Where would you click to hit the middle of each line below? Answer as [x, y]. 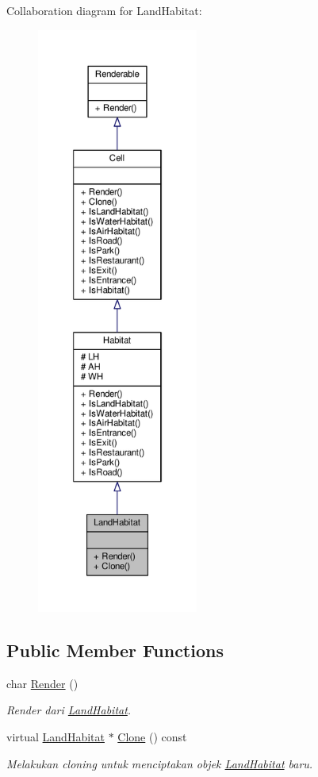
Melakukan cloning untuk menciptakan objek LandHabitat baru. [160, 763]
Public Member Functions [115, 650]
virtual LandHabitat [56, 736]
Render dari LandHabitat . [69, 710]
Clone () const [152, 736]
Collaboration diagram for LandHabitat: [104, 10]
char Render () [42, 683]
